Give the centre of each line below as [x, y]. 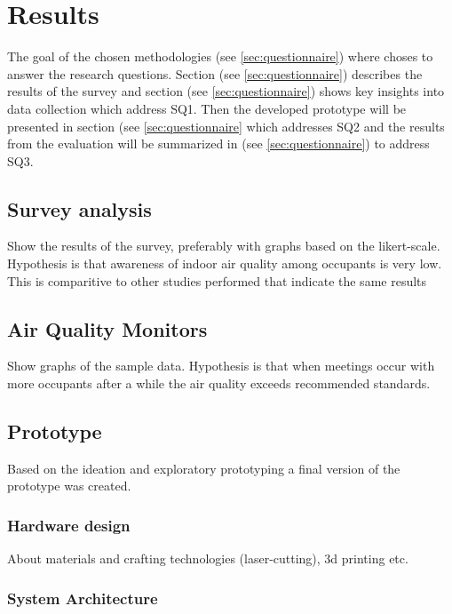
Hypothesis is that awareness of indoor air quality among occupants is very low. [225, 263]
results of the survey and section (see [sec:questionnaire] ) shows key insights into [226, 91]
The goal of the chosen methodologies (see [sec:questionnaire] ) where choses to [220, 56]
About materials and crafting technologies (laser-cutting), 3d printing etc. [208, 558]
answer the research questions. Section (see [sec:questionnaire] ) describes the [215, 73]
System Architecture [83, 598]
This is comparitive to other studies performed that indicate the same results [217, 280]
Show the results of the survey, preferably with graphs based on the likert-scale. [224, 246]
